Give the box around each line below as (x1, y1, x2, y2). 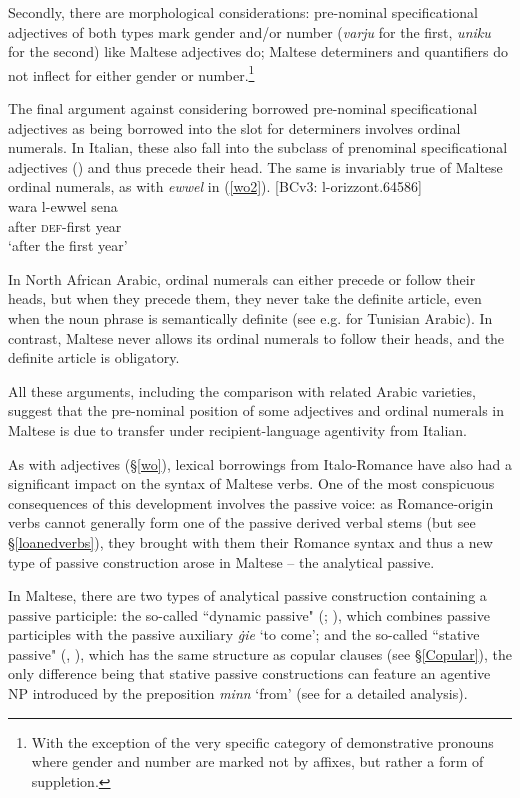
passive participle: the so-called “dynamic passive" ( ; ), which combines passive (8, 604, 490, 625)
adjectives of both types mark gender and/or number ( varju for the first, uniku (8, 21, 491, 42)
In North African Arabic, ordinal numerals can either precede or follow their (8, 268, 476, 289)
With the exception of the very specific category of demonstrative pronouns (31, 731, 494, 752)
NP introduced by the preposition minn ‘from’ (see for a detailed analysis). (8, 683, 468, 704)
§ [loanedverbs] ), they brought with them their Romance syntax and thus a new (8, 531, 493, 552)
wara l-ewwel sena (8, 196, 118, 216)
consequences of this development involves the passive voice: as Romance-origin (8, 492, 494, 513)
